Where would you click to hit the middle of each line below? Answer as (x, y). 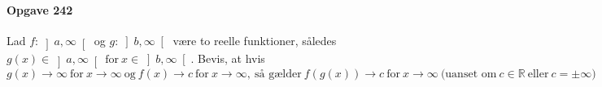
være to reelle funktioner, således (255, 40)
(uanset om (469, 75)
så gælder (278, 75)
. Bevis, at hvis (228, 58)
